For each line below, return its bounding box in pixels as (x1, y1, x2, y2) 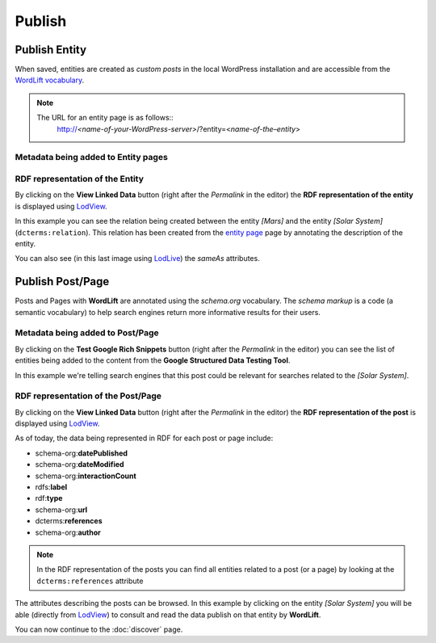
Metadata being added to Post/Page (15, 327, 159, 338)
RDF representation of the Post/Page (15, 390, 161, 401)
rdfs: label (35, 481, 68, 492)
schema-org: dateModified (35, 460, 124, 469)
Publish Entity (15, 43, 87, 57)
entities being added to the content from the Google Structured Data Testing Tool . (15, 355, 291, 365)
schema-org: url (35, 505, 88, 515)
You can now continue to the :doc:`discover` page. (15, 624, 183, 634)
